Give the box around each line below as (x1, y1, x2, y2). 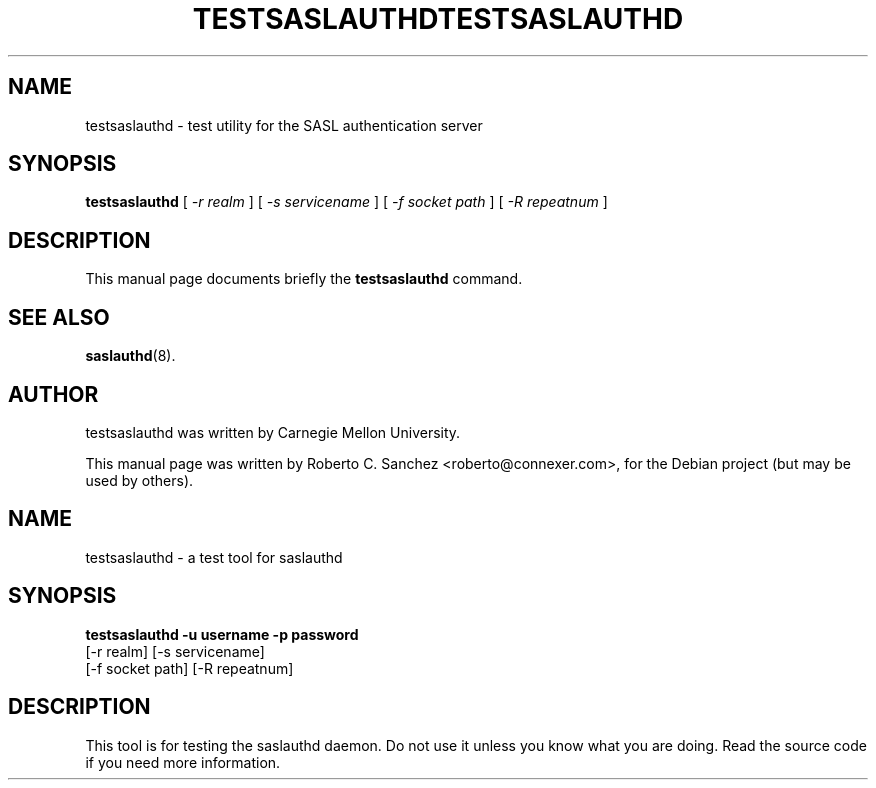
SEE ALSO (8, 304, 110, 330)
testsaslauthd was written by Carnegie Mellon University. (85, 423, 461, 441)
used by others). (85, 471, 194, 489)
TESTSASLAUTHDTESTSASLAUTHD (192, 2, 684, 36)
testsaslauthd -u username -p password (85, 625, 359, 643)
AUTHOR (8, 381, 99, 407)
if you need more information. (85, 753, 281, 771)
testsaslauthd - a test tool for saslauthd (85, 548, 343, 566)
